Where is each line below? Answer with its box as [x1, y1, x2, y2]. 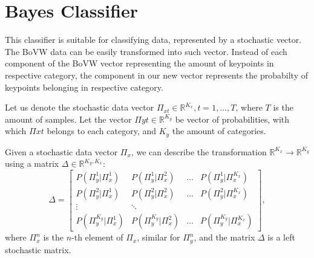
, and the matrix [194, 231, 255, 243]
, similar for [137, 231, 180, 243]
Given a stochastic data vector [5, 145, 118, 158]
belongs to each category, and [47, 124, 157, 137]
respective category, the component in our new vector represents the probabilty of [5, 68, 308, 81]
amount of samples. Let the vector [5, 112, 132, 125]
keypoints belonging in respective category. [5, 80, 163, 93]
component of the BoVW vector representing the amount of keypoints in [5, 57, 274, 69]
